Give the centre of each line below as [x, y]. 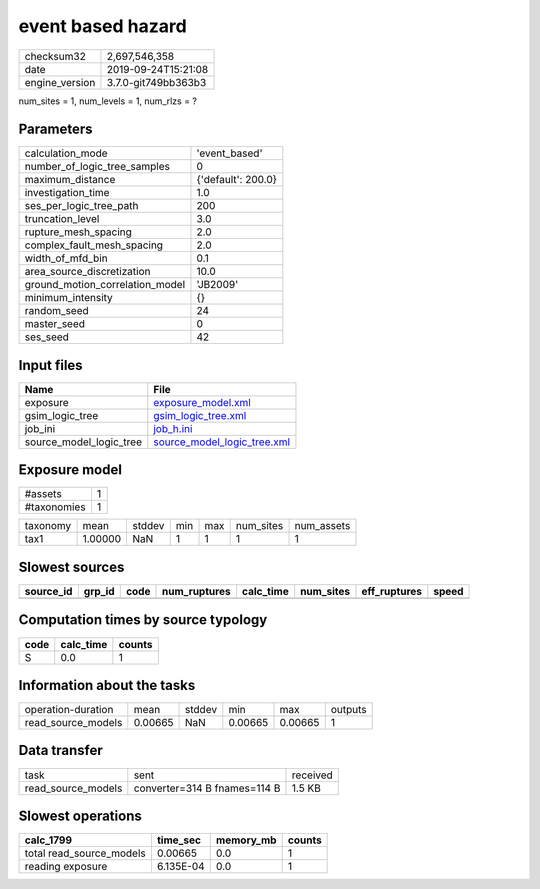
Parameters [55, 129]
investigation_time [67, 193]
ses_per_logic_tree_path [81, 206]
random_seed [56, 311]
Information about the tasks [107, 685]
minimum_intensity [69, 298]
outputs [348, 710]
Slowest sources [71, 566]
